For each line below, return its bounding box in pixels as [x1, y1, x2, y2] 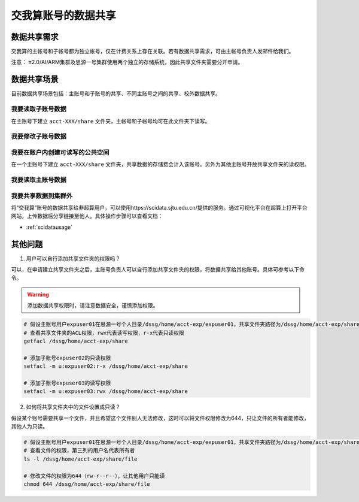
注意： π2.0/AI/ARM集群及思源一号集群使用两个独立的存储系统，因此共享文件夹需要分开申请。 [11, 59, 244, 66]
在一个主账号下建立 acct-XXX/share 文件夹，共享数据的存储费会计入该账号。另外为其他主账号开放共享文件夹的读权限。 [11, 161, 310, 168]
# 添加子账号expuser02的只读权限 [23, 354, 111, 361]
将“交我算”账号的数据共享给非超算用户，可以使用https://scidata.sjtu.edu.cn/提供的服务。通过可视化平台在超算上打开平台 [11, 204, 308, 211]
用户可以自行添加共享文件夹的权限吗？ [26, 255, 121, 262]
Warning [27, 291, 49, 298]
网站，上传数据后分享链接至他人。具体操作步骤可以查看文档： [11, 213, 163, 220]
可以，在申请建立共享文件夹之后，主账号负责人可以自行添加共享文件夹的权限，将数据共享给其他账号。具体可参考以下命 [11, 265, 305, 273]
